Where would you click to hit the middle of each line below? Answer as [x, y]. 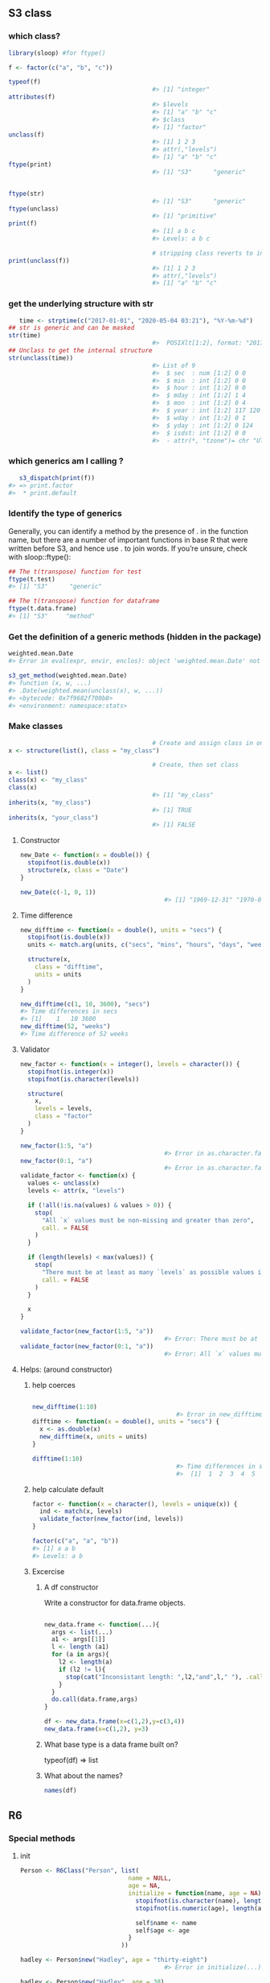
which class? [35, 36]
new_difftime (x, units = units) [93, 1437]
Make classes [36, 727]
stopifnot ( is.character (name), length [200, 1901]
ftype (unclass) [34, 209]
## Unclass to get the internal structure [80, 351]
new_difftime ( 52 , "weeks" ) [65, 1027]
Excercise [48, 1571]
